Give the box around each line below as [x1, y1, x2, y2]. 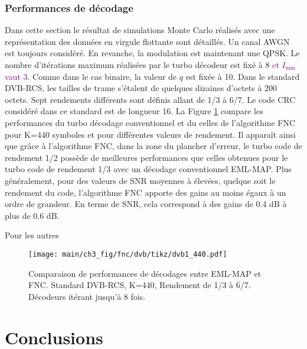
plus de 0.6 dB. [5, 209, 60, 221]
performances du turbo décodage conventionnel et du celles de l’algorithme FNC [5, 116, 296, 128]
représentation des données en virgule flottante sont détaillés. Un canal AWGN [5, 35, 290, 47]
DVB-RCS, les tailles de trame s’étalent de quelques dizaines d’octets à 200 [5, 82, 277, 94]
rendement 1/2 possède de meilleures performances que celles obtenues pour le [5, 151, 288, 163]
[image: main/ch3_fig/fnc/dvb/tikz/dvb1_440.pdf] [28, 250, 227, 258]
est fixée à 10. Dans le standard [185, 70, 300, 82]
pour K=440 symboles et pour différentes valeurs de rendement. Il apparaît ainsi [5, 128, 296, 140]
